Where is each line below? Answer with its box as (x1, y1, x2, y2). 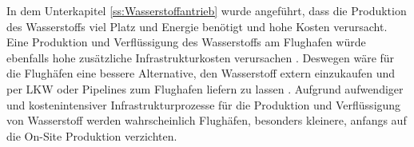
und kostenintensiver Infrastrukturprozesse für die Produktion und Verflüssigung (6, 96, 401, 113)
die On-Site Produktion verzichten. (6, 127, 177, 144)
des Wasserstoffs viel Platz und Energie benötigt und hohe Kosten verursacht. (6, 18, 388, 34)
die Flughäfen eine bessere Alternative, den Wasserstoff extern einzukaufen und (6, 65, 396, 81)
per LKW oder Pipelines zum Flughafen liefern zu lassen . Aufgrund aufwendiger (6, 80, 404, 97)
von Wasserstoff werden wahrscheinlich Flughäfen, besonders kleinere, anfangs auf (6, 112, 407, 129)
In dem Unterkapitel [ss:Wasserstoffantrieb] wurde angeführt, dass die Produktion (6, 2, 407, 18)
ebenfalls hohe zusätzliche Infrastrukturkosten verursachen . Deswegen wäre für (6, 49, 395, 66)
